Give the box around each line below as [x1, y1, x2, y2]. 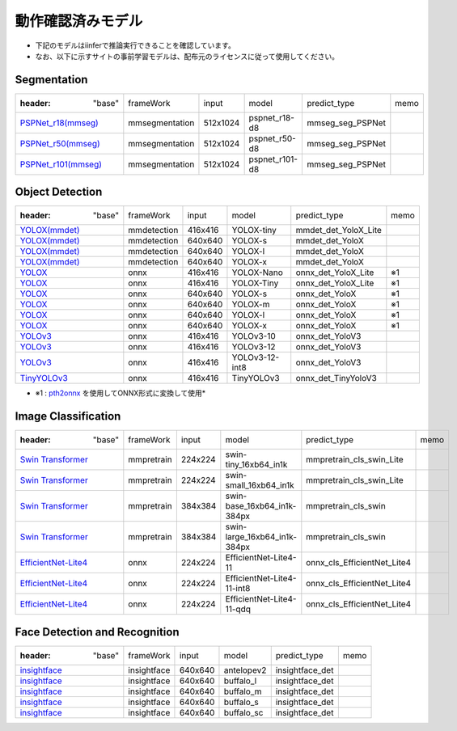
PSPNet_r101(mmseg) [19, 158, 103, 170]
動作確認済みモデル [15, 12, 143, 30]
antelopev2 [223, 664, 267, 675]
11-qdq [225, 603, 251, 615]
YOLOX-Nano [231, 267, 283, 278]
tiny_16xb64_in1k [225, 459, 288, 471]
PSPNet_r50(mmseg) [19, 137, 100, 149]
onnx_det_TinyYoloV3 [295, 373, 378, 384]
